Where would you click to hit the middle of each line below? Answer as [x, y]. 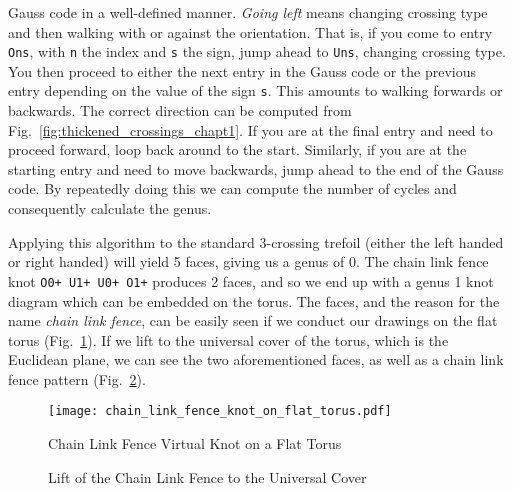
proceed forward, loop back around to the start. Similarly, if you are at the [237, 149]
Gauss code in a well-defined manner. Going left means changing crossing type [248, 12]
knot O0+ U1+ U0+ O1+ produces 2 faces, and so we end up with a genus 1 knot [251, 280]
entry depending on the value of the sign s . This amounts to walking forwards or [255, 90]
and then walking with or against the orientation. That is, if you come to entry [250, 31]
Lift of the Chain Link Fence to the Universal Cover [207, 476]
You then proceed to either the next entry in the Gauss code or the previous [242, 70]
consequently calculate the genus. [110, 208]
